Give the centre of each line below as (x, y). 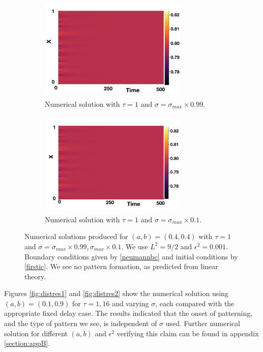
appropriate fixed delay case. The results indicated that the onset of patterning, (128, 313)
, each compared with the (195, 303)
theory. (35, 276)
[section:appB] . (27, 343)
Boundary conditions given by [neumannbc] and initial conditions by (131, 256)
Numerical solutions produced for (76, 236)
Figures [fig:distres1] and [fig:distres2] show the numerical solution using (116, 293)
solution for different (36, 333)
